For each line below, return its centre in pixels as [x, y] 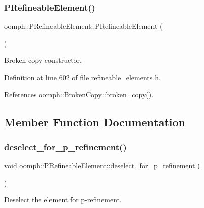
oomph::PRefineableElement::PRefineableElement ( [83, 26]
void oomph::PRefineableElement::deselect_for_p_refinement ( [102, 166]
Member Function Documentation [95, 122]
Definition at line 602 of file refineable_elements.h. [82, 77]
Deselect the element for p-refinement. [63, 200]
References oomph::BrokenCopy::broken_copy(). [79, 94]
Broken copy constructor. [43, 60]
